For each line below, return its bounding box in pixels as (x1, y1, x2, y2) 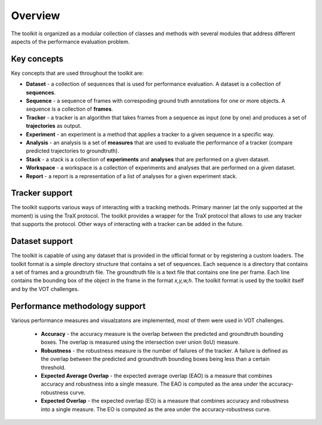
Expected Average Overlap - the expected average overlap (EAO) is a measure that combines (41, 372, 273, 379)
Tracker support (11, 188, 73, 198)
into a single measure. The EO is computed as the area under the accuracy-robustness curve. (41, 405, 271, 412)
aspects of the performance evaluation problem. (11, 38, 130, 45)
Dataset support (11, 236, 73, 246)
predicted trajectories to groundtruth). (26, 147, 119, 155)
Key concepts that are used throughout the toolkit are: (11, 69, 144, 77)
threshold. (41, 363, 66, 371)
